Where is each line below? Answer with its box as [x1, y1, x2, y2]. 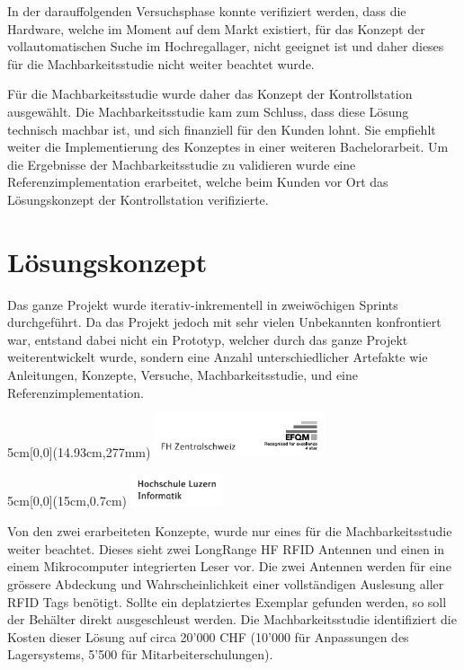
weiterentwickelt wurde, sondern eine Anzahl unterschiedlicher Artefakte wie [7, 348, 428, 366]
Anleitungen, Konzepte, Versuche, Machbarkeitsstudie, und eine [7, 366, 358, 384]
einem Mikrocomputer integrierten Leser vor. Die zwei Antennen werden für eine [7, 557, 451, 576]
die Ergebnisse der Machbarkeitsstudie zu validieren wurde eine [7, 154, 356, 173]
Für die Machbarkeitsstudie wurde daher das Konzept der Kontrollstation [7, 84, 413, 103]
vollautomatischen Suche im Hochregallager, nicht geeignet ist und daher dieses [7, 37, 444, 56]
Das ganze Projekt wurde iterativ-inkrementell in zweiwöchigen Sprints [7, 295, 398, 313]
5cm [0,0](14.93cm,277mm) [7, 442, 151, 461]
